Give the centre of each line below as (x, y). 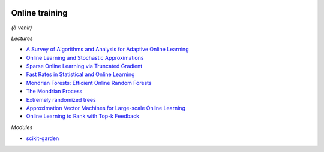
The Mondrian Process (54, 91)
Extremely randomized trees (61, 99)
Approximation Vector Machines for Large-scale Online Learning (106, 108)
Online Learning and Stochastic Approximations (85, 57)
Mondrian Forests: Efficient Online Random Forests (89, 83)
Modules (22, 127)
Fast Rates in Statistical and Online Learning (80, 74)
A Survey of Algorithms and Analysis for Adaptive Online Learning (107, 49)
